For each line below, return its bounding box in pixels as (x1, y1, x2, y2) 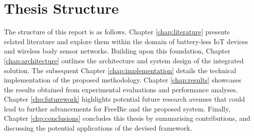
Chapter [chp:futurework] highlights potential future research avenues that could (4, 94, 245, 104)
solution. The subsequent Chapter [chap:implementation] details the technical (4, 65, 236, 75)
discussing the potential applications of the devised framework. (4, 123, 192, 133)
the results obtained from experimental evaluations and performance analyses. (4, 84, 238, 94)
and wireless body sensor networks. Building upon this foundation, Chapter (4, 46, 231, 56)
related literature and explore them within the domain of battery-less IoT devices (4, 36, 248, 46)
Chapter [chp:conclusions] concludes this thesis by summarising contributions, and (4, 113, 251, 123)
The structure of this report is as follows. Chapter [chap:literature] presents (4, 27, 230, 37)
